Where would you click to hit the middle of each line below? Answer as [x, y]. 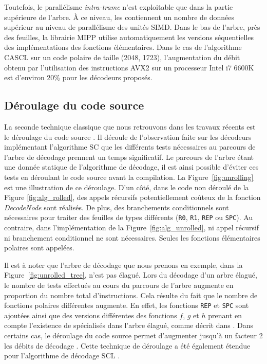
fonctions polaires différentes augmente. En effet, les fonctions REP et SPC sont [127, 305]
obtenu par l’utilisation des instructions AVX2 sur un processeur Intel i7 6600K [129, 67]
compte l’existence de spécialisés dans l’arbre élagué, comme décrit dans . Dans [129, 325]
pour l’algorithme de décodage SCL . [62, 356]
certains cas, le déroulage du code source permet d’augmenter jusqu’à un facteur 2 [133, 335]
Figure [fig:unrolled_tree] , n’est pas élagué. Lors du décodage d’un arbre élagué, [131, 275]
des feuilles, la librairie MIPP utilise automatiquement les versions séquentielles [129, 37]
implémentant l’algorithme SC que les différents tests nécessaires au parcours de [130, 147]
